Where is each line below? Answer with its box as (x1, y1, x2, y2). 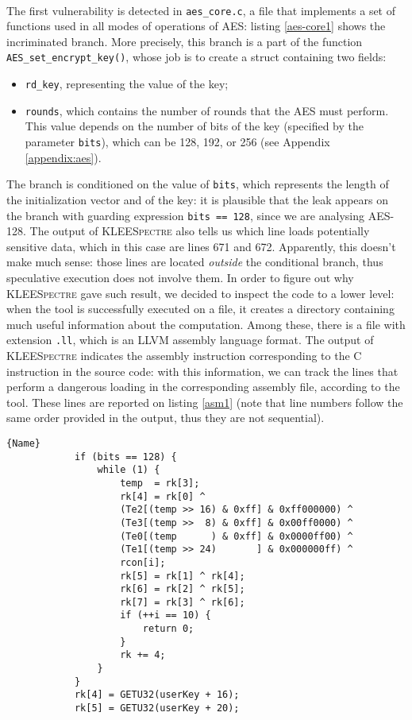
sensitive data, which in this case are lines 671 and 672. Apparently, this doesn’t (6, 238, 396, 254)
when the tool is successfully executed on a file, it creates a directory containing (6, 300, 395, 317)
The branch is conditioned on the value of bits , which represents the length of (6, 176, 389, 192)
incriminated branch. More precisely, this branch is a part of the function (6, 33, 363, 49)
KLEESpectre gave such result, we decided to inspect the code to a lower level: (6, 285, 395, 301)
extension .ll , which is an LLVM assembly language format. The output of (6, 331, 374, 348)
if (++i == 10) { (120, 610, 211, 621)
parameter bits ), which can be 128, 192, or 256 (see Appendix (25, 134, 330, 149)
